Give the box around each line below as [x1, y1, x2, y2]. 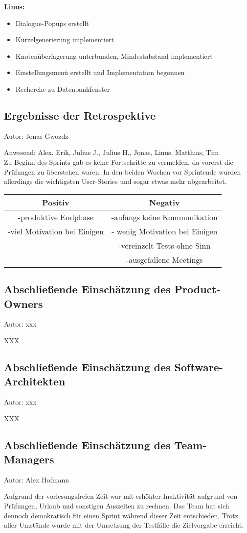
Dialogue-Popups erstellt [15, 18, 89, 28]
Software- [174, 359, 223, 374]
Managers [4, 452, 54, 467]
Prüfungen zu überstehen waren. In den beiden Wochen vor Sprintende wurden [4, 166, 241, 177]
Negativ [149, 196, 180, 208]
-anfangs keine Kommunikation [111, 211, 218, 223]
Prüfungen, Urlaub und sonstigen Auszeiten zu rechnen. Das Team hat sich [4, 501, 229, 511]
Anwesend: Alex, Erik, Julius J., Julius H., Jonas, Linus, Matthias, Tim [4, 147, 219, 157]
